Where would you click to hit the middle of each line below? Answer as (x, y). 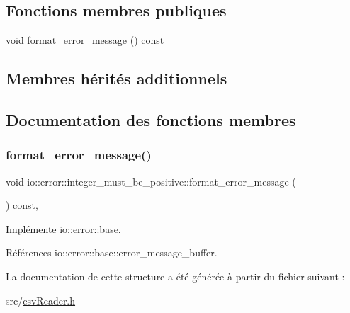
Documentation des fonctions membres (151, 119)
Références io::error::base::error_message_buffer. (112, 252)
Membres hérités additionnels (117, 78)
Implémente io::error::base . (63, 228)
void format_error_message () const (85, 40)
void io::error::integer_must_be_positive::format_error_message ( (151, 181)
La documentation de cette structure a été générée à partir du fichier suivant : (175, 276)
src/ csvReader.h (41, 300)
